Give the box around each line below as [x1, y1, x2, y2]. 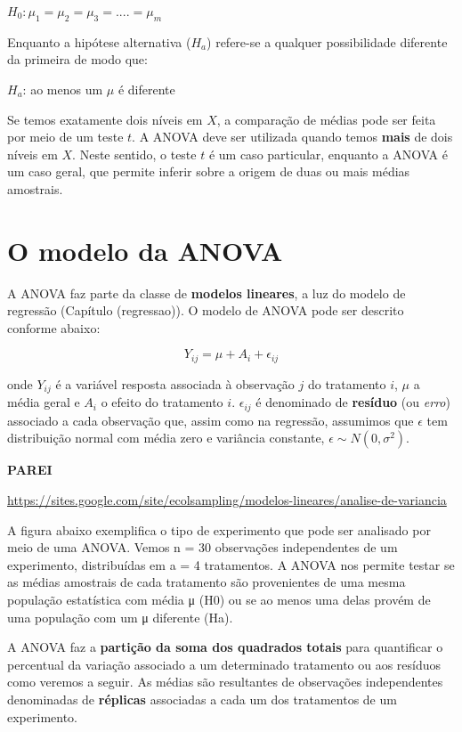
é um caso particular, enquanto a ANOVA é [208, 144, 448, 163]
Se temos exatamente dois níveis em [7, 110, 203, 128]
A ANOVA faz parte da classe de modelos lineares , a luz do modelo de [7, 283, 406, 302]
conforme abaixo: [7, 318, 101, 337]
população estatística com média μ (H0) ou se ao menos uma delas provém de [7, 590, 431, 608]
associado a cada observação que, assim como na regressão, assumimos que [7, 411, 414, 429]
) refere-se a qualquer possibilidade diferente [207, 32, 448, 51]
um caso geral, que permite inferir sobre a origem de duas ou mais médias [7, 162, 410, 181]
